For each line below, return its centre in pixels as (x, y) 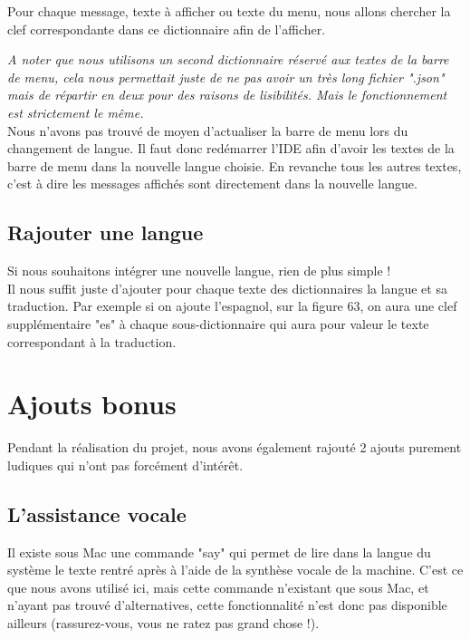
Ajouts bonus (92, 404)
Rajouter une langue (106, 232)
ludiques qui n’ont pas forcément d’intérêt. (125, 465)
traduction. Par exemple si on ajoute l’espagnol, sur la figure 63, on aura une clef (232, 306)
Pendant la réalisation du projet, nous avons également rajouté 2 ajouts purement (235, 447)
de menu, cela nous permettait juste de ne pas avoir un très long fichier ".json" (226, 77)
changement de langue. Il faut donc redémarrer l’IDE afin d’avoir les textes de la (231, 148)
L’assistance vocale (97, 513)
